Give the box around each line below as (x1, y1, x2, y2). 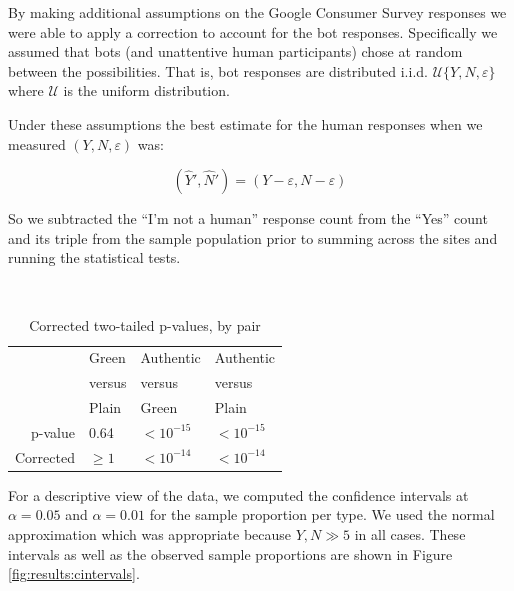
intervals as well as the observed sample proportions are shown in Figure (8, 543, 453, 564)
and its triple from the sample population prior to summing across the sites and (8, 227, 498, 248)
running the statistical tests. (8, 247, 181, 268)
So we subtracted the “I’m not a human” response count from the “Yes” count (8, 208, 488, 229)
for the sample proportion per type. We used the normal (149, 504, 495, 525)
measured (8, 133, 66, 154)
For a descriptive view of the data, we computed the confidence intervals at (8, 484, 469, 505)
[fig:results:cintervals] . (8, 563, 140, 584)
